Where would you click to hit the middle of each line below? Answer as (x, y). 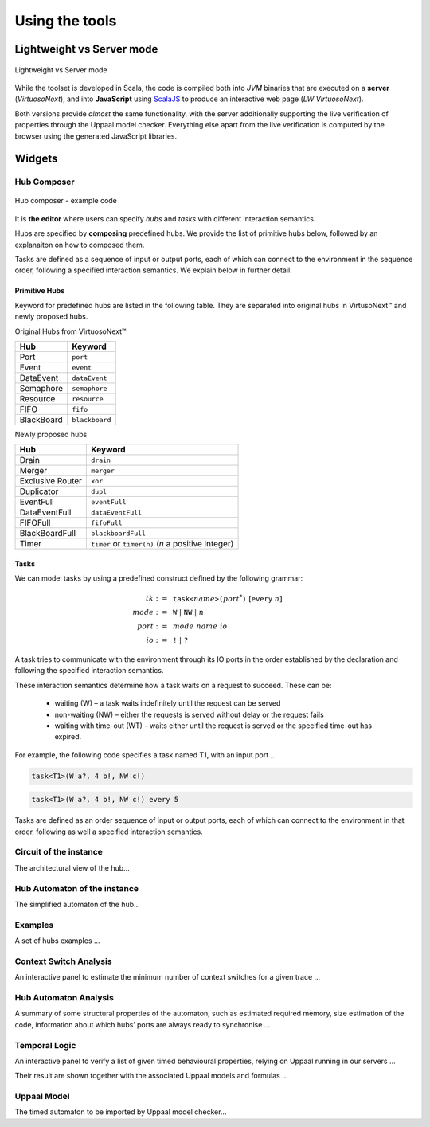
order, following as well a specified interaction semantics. (109, 832)
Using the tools (66, 21)
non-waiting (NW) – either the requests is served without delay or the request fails (189, 714)
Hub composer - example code (66, 201)
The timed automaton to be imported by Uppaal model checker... (121, 1112)
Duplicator (39, 491)
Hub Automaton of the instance (77, 888)
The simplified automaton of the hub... (77, 904)
